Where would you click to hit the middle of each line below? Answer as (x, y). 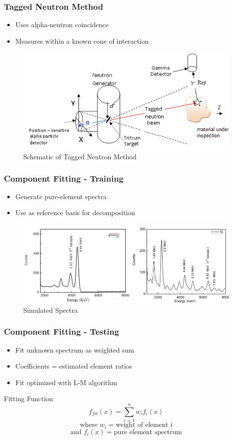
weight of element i (144, 425)
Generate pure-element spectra (61, 196)
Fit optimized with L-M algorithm (66, 382)
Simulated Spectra (51, 310)
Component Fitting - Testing (62, 331)
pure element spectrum (148, 432)
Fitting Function (29, 398)
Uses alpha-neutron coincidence (62, 25)
